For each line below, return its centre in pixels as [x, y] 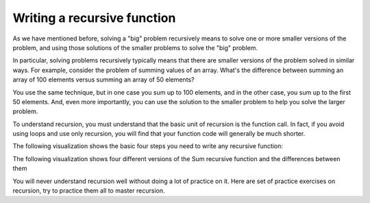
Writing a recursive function [94, 18]
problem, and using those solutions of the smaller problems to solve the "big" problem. [135, 47]
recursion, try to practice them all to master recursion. [89, 191]
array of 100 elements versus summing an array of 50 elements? [103, 80]
